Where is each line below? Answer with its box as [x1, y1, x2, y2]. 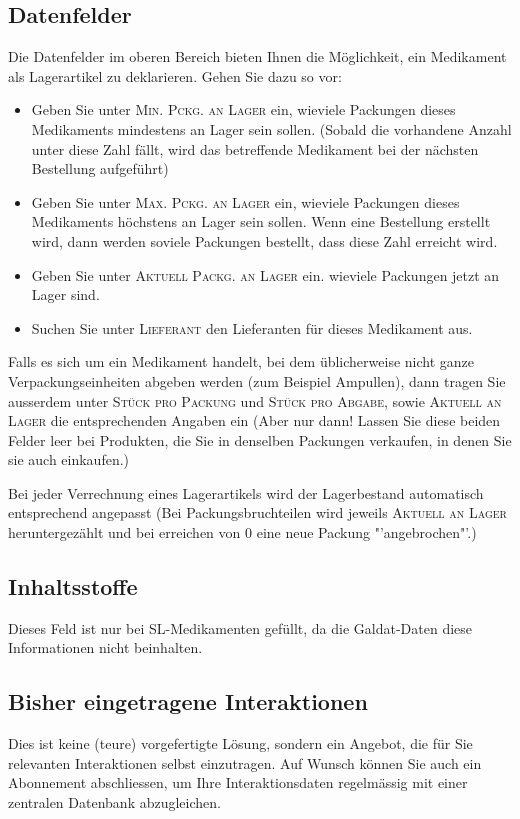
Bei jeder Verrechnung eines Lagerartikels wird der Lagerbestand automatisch [8, 482, 484, 503]
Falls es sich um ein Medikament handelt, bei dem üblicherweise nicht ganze [8, 351, 475, 372]
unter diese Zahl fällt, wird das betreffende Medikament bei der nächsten [31, 138, 479, 159]
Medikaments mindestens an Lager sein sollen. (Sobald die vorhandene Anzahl [31, 118, 512, 139]
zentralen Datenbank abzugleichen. [8, 792, 221, 813]
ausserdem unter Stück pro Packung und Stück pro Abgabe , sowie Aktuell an [8, 390, 502, 411]
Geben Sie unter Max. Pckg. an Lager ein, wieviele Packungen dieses [31, 191, 460, 212]
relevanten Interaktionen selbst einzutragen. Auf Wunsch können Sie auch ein [8, 752, 482, 773]
